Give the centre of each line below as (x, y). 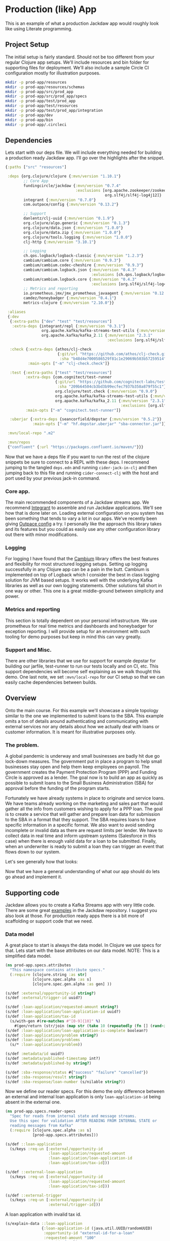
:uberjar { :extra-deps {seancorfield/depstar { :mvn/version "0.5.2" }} (86, 419)
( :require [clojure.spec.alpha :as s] (51, 1130)
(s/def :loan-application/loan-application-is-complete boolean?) (77, 1030)
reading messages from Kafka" (41, 1126)
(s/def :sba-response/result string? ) (46, 1077)
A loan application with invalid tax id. (44, 1214)
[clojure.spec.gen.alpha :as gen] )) (72, 984)
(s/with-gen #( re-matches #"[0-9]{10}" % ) (55, 1021)
